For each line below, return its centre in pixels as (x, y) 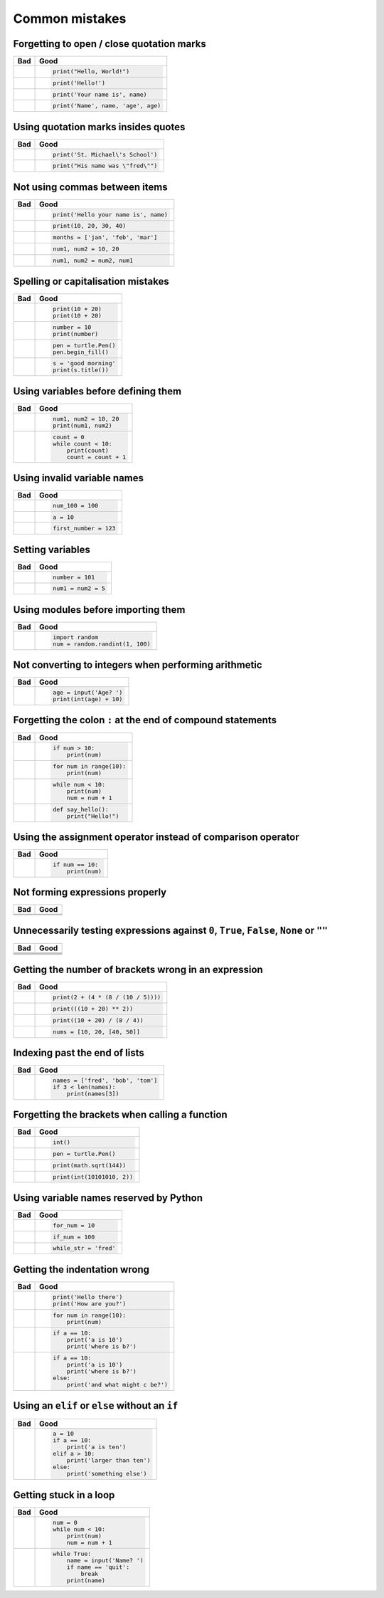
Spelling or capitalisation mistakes (91, 282)
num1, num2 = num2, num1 (93, 260)
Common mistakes (70, 19)
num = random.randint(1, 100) (102, 644)
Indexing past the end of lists (79, 1052)
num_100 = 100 (76, 505)
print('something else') (107, 1474)
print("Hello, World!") (91, 71)
